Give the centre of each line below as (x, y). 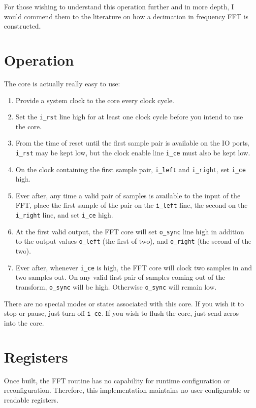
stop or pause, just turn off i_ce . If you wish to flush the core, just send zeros (122, 313)
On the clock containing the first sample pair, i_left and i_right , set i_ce (131, 169)
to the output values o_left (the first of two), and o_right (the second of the (133, 241)
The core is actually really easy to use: (62, 83)
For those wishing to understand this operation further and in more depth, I (119, 6)
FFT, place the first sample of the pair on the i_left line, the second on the (131, 205)
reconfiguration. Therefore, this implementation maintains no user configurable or (127, 390)
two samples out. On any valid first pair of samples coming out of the (120, 277)
